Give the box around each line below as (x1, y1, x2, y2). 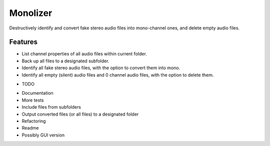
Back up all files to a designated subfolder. (21, 58, 109, 64)
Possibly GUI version (21, 132, 65, 138)
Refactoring (21, 118, 46, 124)
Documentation (21, 90, 53, 96)
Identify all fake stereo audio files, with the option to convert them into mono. (21, 65, 180, 71)
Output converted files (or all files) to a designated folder (21, 111, 139, 117)
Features (9, 38, 37, 46)
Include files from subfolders (21, 104, 81, 110)
